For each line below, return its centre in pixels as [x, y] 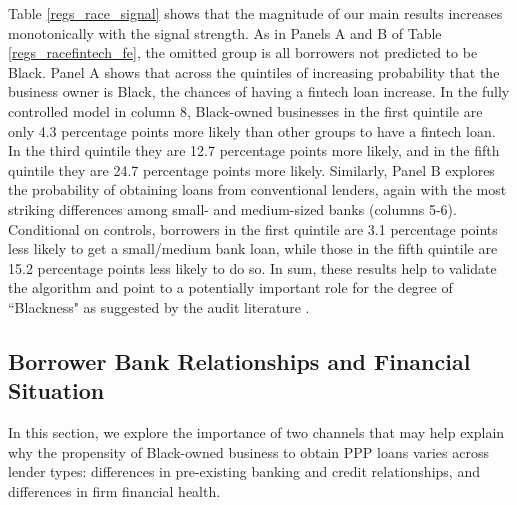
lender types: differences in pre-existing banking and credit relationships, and [244, 471]
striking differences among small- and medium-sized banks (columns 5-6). [232, 208]
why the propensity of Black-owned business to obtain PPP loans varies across [248, 451]
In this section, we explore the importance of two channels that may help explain [256, 432]
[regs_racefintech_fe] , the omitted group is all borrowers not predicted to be [243, 52]
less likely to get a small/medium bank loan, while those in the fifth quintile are [253, 248]
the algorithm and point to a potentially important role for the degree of [230, 287]
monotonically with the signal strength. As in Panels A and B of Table [225, 32]
